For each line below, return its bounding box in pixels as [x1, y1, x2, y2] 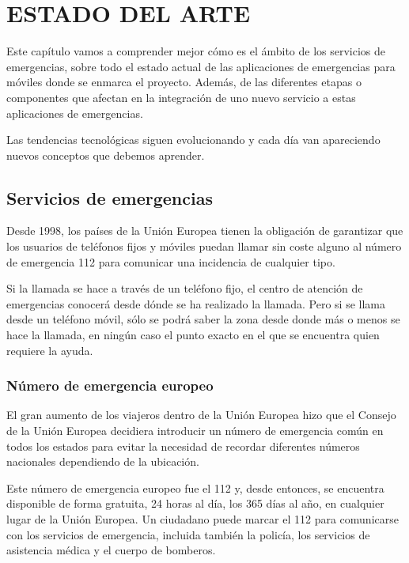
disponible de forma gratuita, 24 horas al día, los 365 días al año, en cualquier [6, 495, 384, 512]
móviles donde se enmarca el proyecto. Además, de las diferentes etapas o [6, 74, 362, 90]
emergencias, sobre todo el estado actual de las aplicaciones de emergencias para [6, 58, 396, 74]
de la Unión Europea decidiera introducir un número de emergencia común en [6, 422, 384, 439]
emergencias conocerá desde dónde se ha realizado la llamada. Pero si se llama [6, 295, 385, 312]
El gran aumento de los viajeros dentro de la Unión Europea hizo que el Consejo [6, 406, 396, 423]
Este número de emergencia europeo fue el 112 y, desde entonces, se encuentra [6, 479, 384, 496]
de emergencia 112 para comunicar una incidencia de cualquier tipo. [6, 253, 335, 270]
